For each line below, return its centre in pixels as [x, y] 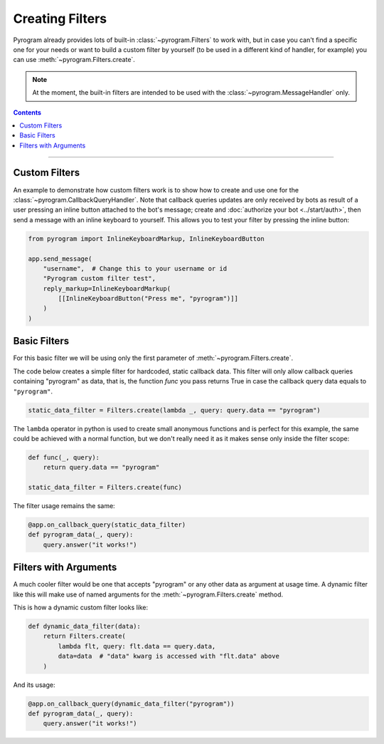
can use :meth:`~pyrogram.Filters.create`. [74, 60]
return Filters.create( [84, 636]
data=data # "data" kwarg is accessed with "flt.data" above [169, 656]
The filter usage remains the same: [64, 506]
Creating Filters [60, 19]
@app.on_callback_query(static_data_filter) [107, 525]
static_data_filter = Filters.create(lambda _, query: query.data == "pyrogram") [175, 410]
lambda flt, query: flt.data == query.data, [137, 646]
